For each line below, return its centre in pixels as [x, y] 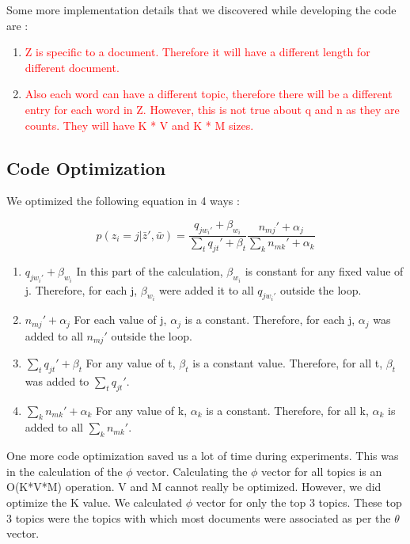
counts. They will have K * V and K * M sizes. [139, 125]
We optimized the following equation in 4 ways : [123, 201]
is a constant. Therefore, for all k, [287, 410]
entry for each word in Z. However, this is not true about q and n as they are [212, 109]
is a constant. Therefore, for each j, [270, 320]
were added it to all [207, 289]
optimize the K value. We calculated [95, 502]
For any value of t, [131, 363]
